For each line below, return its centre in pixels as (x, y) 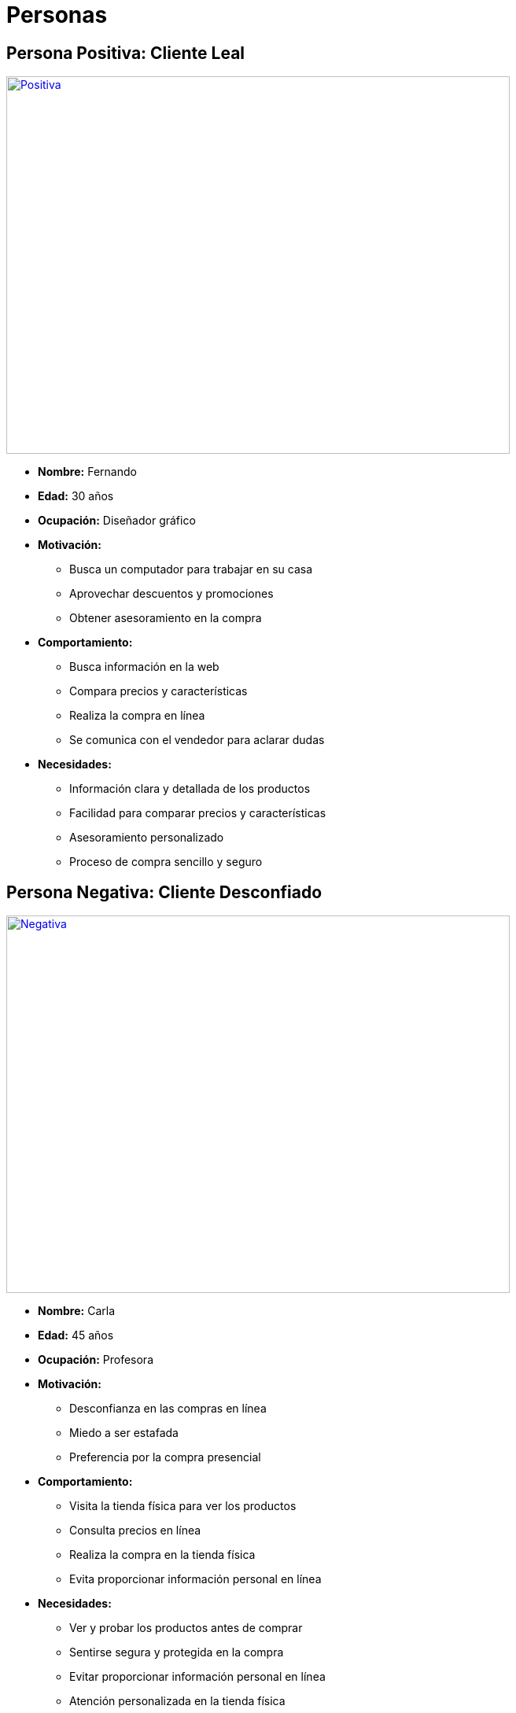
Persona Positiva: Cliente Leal (126, 53)
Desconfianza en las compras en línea (168, 1409)
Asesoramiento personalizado (147, 838)
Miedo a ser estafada (124, 1433)
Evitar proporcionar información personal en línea (197, 1677)
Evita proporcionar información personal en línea (195, 1579)
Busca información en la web (144, 667)
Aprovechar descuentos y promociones (171, 594)
